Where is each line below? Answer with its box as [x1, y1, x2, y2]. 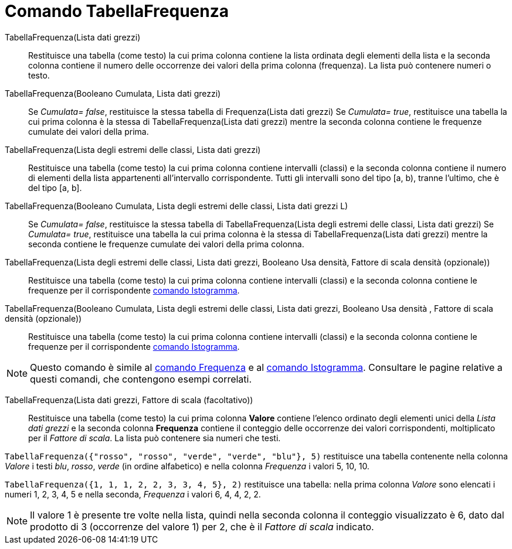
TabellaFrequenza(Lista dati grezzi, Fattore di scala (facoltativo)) [5, 394, 253, 405]
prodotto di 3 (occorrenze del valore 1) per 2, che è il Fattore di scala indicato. [30, 520, 374, 533]
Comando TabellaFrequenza [5, 1, 229, 21]
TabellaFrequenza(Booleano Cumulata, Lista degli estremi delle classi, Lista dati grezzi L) [5, 200, 348, 211]
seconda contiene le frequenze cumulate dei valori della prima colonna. [28, 238, 304, 249]
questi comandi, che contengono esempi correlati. [30, 373, 252, 385]
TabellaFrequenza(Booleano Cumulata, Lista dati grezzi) [5, 88, 221, 98]
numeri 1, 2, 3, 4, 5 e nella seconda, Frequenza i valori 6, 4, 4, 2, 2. [5, 489, 261, 499]
